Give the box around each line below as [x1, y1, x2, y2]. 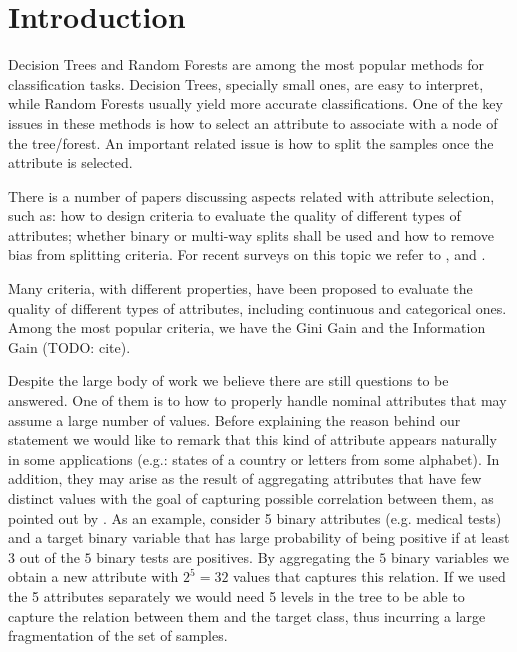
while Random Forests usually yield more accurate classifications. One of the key [8, 93, 503, 114]
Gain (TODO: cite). [8, 336, 131, 357]
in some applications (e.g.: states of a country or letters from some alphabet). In [8, 448, 500, 469]
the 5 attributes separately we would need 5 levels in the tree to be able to [8, 585, 465, 606]
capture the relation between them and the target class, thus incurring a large [8, 605, 486, 626]
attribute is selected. [8, 152, 133, 173]
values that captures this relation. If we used [233, 566, 506, 587]
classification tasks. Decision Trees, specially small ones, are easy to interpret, [8, 73, 484, 94]
